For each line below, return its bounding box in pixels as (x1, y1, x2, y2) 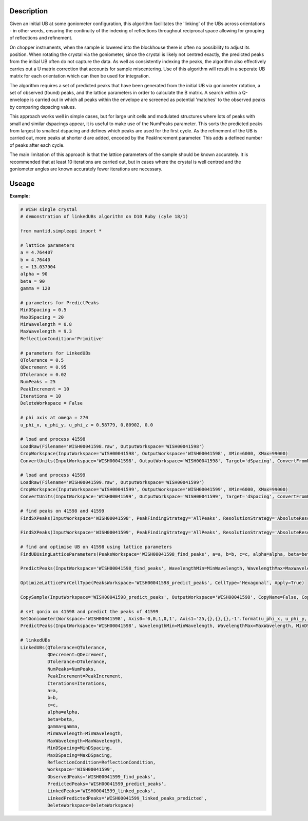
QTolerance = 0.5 (20, 357, 64, 363)
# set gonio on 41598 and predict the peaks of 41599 (20, 609, 159, 614)
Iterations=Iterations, (47, 680, 107, 686)
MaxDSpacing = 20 (20, 314, 64, 320)
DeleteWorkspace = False (20, 400, 83, 406)
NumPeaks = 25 (20, 379, 56, 385)
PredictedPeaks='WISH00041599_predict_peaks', (47, 781, 167, 787)
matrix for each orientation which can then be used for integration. (9, 73, 150, 79)
